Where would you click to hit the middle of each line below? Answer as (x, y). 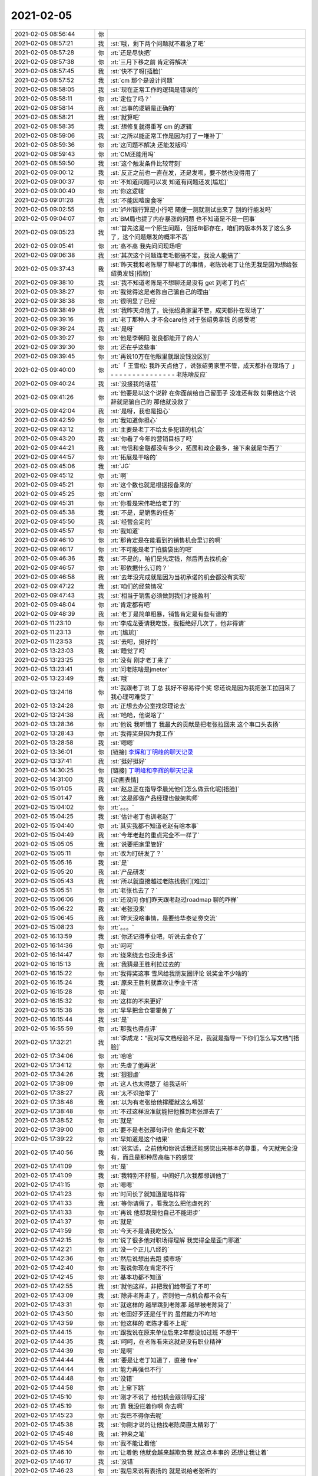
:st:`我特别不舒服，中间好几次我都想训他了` (170, 1175)
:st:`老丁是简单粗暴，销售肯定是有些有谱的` (170, 614)
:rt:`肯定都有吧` (131, 605)
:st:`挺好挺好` (129, 761)
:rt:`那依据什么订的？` (140, 568)
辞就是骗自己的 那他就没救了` (151, 401)
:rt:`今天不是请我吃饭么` (143, 1231)
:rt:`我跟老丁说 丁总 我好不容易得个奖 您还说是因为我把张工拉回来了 (203, 688)
